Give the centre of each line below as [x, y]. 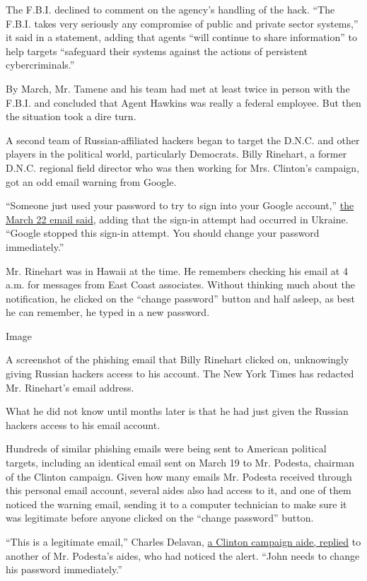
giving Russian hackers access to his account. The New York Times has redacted [180, 374]
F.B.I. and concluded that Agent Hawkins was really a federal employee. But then [183, 102]
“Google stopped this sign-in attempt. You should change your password [163, 233]
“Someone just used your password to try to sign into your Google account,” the [180, 205]
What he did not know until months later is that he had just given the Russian [177, 411]
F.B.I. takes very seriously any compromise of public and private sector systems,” [182, 23]
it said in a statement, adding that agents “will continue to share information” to [181, 37]
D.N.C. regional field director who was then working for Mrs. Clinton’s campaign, [183, 167]
